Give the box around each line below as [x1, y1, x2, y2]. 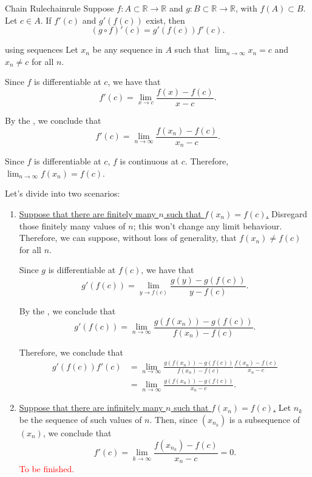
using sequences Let [5, 43, 78, 56]
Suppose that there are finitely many [19, 207, 156, 220]
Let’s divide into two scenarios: [5, 187, 120, 200]
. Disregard [266, 207, 308, 220]
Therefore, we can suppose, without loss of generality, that [19, 231, 237, 244]
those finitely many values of [19, 219, 126, 232]
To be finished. [19, 462, 75, 475]
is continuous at [120, 155, 179, 167]
